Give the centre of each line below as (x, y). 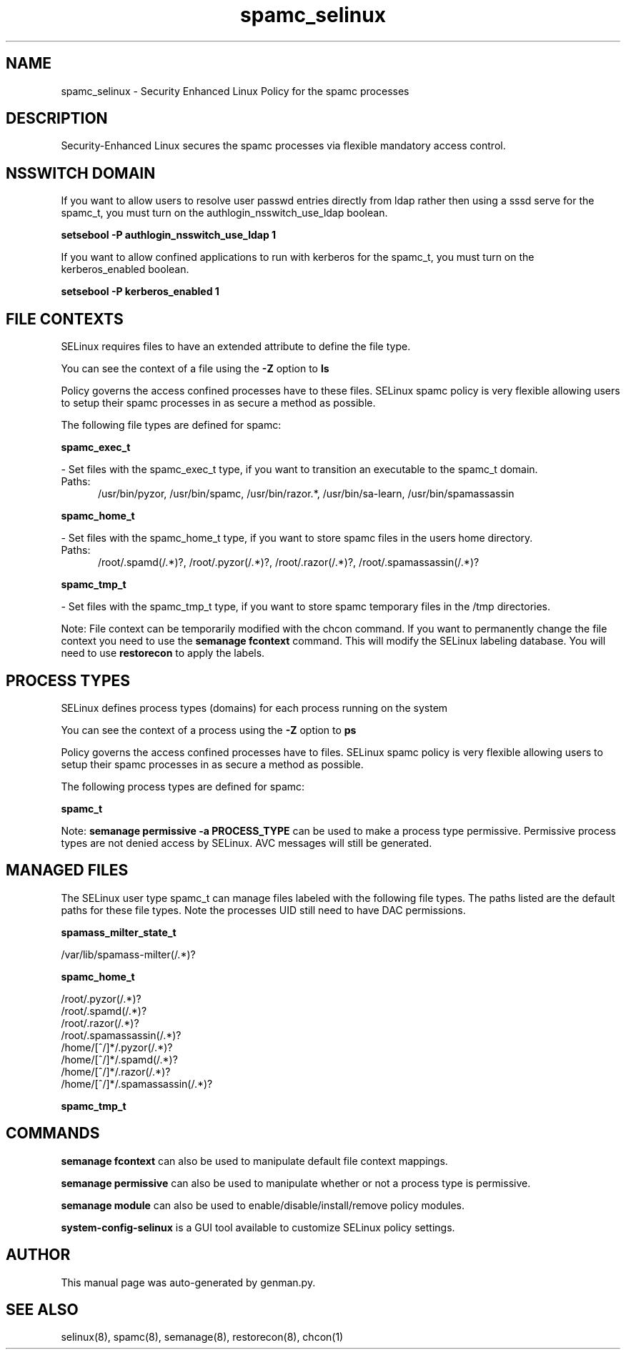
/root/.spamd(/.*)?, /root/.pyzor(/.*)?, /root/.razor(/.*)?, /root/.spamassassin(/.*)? (289, 562)
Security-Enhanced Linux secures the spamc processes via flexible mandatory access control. (283, 146)
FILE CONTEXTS (65, 319)
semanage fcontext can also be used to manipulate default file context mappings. (254, 1161)
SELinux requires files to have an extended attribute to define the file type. (236, 347)
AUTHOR (38, 1255)
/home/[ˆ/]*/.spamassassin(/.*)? (137, 1083)
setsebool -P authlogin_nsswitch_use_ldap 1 (169, 235)
